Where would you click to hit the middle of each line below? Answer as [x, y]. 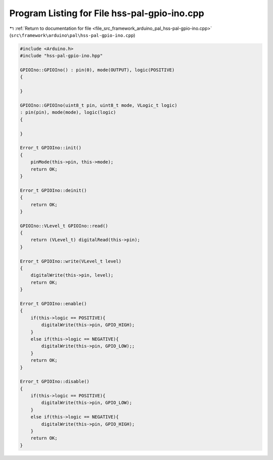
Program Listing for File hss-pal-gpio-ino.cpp [107, 13]
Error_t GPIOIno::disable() [55, 382]
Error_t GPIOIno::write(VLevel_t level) [71, 261]
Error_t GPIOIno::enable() [53, 303]
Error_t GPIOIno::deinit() [53, 190]
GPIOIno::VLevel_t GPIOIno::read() [64, 226]
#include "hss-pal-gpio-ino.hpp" [61, 56]
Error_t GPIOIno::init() [51, 148]
